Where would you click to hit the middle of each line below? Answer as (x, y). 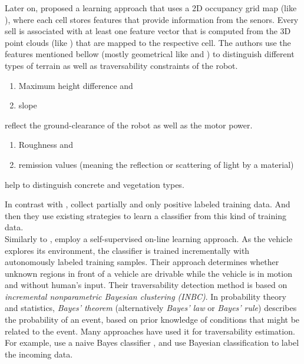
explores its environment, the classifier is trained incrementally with (127, 250)
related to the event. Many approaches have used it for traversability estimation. (150, 331)
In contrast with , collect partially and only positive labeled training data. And (148, 204)
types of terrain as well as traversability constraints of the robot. (121, 65)
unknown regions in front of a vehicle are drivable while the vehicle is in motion (148, 273)
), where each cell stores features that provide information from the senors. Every (152, 19)
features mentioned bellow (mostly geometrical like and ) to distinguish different (150, 54)
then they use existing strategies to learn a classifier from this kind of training (146, 215)
